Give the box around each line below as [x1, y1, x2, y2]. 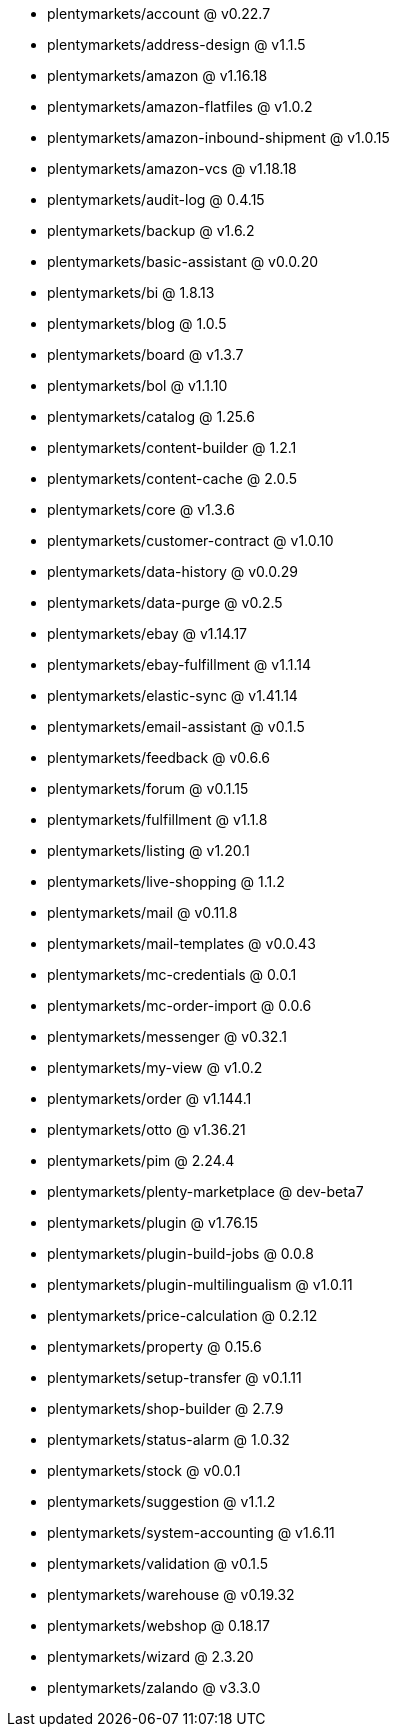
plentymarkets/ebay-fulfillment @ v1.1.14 [47, 656, 311, 673]
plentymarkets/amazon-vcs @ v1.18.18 [47, 160, 297, 177]
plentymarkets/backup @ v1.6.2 [47, 222, 255, 239]
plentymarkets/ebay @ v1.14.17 [47, 625, 248, 642]
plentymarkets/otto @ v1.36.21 [47, 1121, 246, 1138]
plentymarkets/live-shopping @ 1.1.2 [47, 873, 285, 890]
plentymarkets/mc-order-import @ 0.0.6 [47, 997, 312, 1014]
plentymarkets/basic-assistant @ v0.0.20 [47, 253, 319, 270]
